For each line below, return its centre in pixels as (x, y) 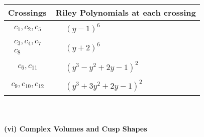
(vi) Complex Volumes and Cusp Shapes (76, 128)
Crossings (27, 12)
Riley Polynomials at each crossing (126, 12)
